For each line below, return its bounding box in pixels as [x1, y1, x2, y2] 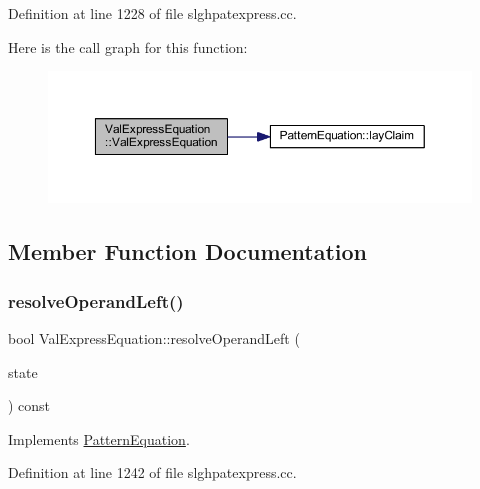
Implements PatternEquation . [8, 428, 190, 449]
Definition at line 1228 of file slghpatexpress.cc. [8, 3, 297, 23]
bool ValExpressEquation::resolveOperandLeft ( [8, 327, 300, 348]
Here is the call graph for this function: [8, 36, 248, 57]
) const [8, 395, 51, 416]
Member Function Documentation [8, 236, 368, 267]
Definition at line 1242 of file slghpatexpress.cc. [8, 462, 297, 483]
